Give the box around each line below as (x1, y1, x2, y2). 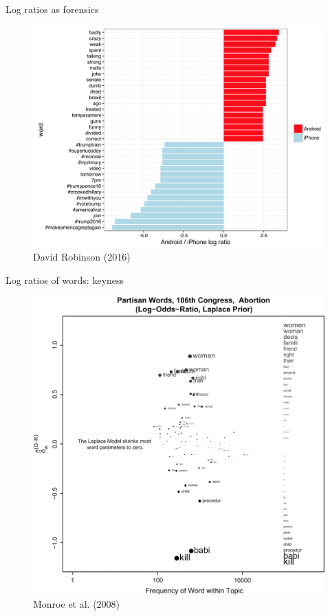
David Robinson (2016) (33, 250, 131, 264)
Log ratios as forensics (5, 2, 99, 16)
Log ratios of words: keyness (5, 272, 124, 287)
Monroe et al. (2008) (33, 597, 120, 611)
